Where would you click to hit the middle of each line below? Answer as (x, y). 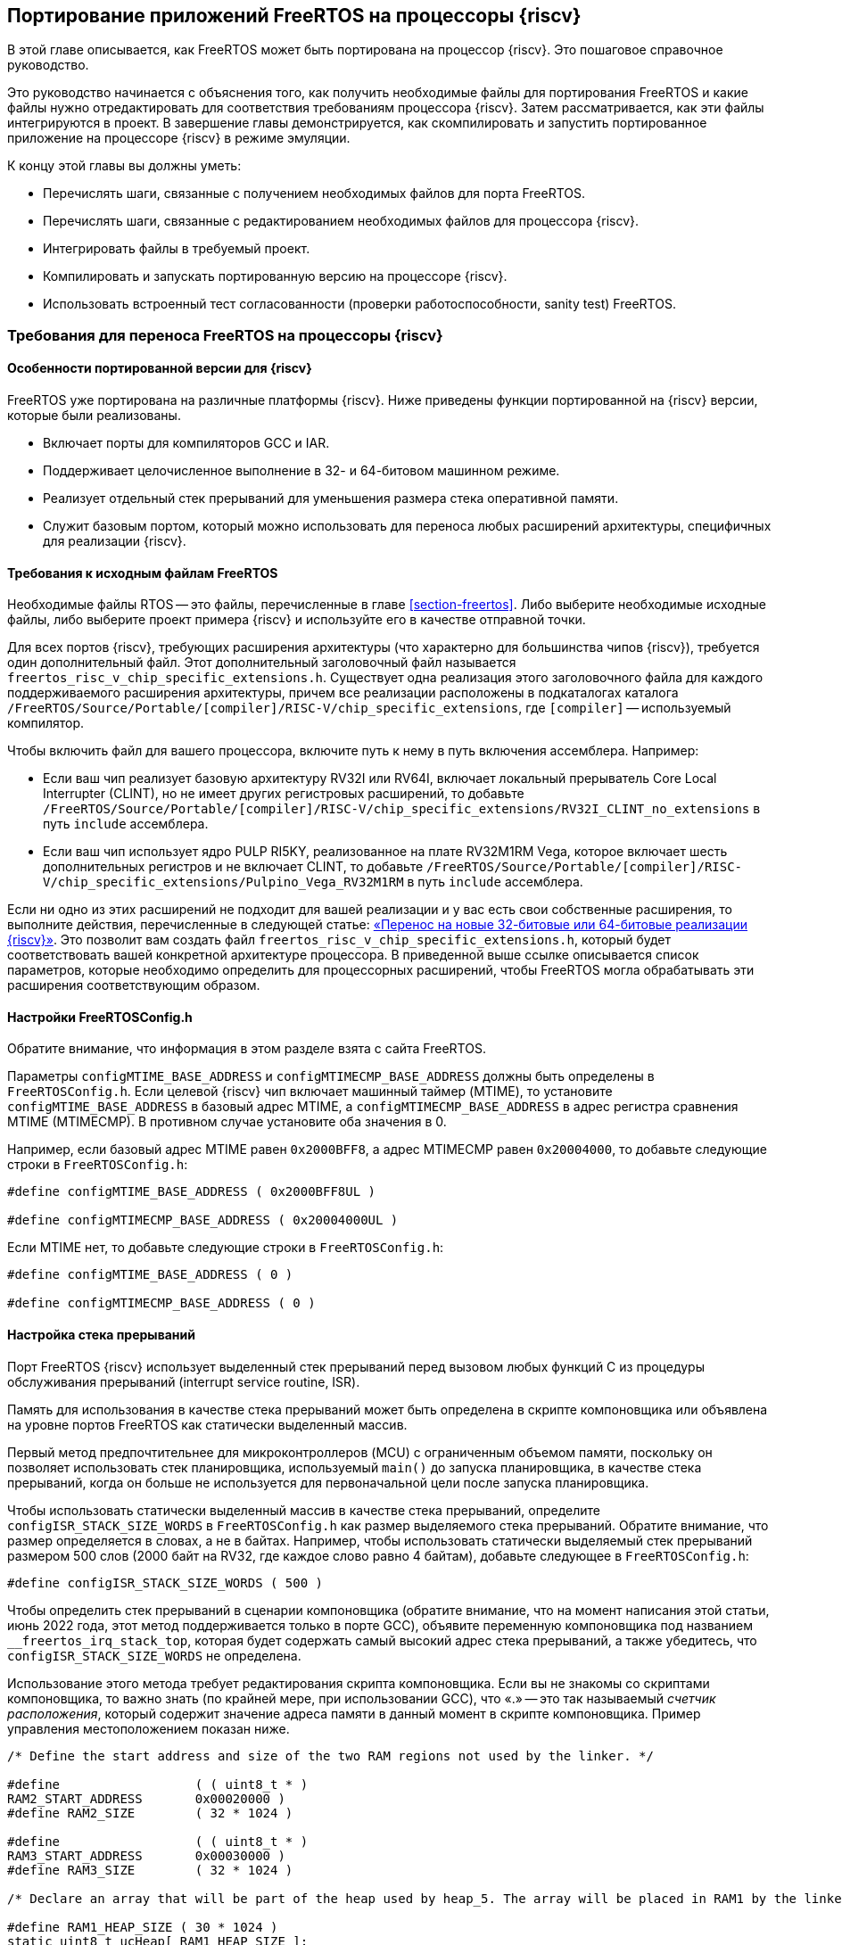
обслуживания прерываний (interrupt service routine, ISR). (184, 1381)
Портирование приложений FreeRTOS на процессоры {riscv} (294, 16)
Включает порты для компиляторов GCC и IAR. (186, 443)
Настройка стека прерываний (101, 1335)
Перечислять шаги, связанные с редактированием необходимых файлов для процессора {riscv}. (341, 221)
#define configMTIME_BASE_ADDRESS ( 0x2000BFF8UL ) (192, 1192)
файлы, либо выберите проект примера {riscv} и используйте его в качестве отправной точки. (297, 620)
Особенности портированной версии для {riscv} (160, 368)
